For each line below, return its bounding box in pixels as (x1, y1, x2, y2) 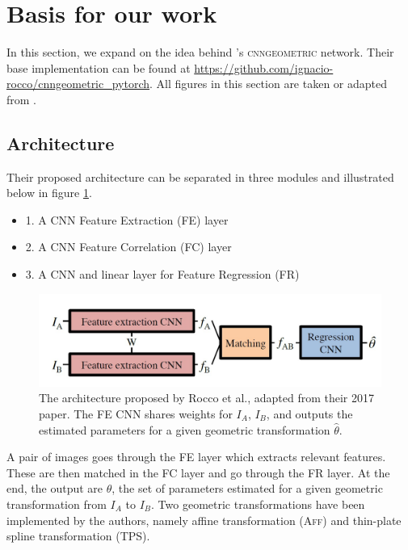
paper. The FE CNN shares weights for (39, 405, 233, 422)
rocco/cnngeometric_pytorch (6, 75, 150, 92)
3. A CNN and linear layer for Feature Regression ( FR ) (25, 266, 300, 283)
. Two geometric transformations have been (151, 495, 365, 512)
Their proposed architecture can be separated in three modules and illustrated (6, 168, 394, 185)
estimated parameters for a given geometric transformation (39, 421, 330, 438)
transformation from (6, 495, 107, 512)
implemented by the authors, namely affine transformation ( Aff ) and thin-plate (6, 511, 402, 528)
